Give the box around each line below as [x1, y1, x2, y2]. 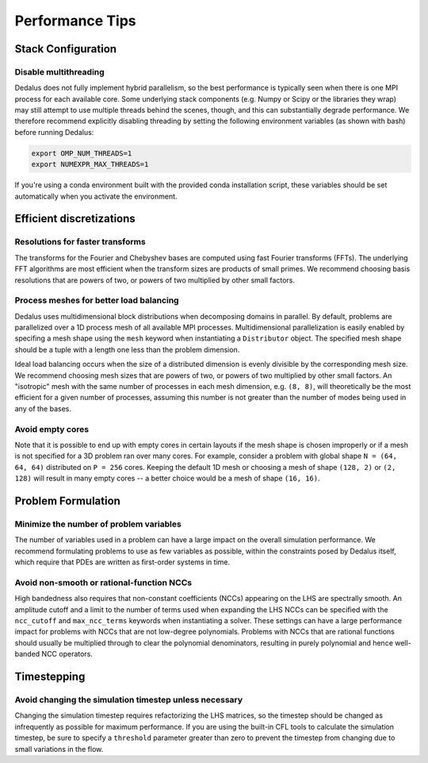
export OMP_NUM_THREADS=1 [31, 148, 132, 158]
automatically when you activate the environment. [14, 191, 178, 201]
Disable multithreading [14, 66, 105, 77]
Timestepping [14, 669, 86, 683]
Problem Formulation [14, 494, 120, 507]
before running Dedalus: [14, 127, 94, 137]
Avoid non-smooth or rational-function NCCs [14, 576, 193, 588]
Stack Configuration [14, 42, 117, 56]
